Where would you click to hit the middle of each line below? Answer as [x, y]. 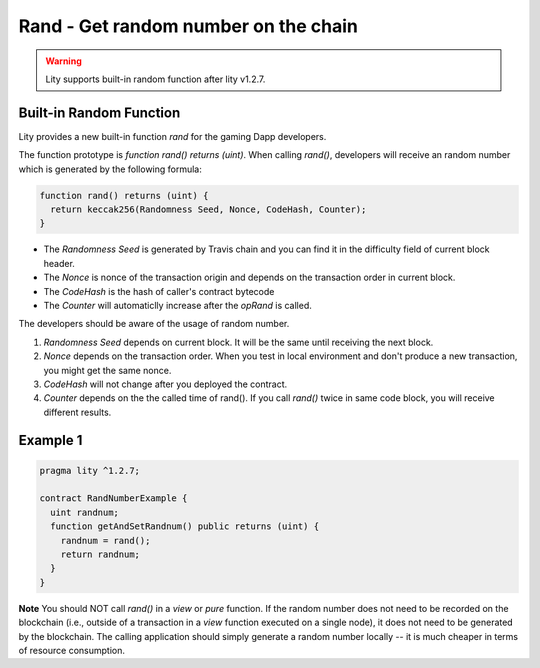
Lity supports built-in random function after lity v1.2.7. [155, 79]
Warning [63, 61]
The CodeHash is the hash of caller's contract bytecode [159, 291]
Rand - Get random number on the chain [188, 26]
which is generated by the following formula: [110, 169]
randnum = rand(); [105, 540]
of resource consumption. [71, 650]
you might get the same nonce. [107, 370]
